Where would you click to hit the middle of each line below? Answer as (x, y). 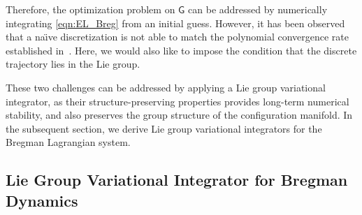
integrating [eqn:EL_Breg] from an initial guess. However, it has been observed (175, 23)
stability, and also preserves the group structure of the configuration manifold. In (179, 115)
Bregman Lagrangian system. (68, 142)
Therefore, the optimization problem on (90, 9)
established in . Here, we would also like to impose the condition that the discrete (181, 50)
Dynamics (42, 200)
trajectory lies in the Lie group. (73, 64)
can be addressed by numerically (258, 9)
